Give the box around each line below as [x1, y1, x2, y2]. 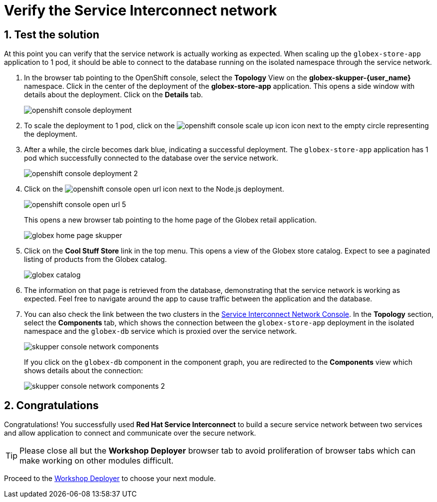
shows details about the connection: [24, 366, 143, 375]
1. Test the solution [4, 28, 99, 41]
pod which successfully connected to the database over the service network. [24, 154, 278, 163]
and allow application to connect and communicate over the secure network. [4, 429, 256, 438]
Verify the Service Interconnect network [4, 2, 277, 19]
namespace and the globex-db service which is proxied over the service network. [24, 327, 297, 336]
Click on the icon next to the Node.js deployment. [24, 185, 284, 194]
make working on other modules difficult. [19, 456, 174, 466]
